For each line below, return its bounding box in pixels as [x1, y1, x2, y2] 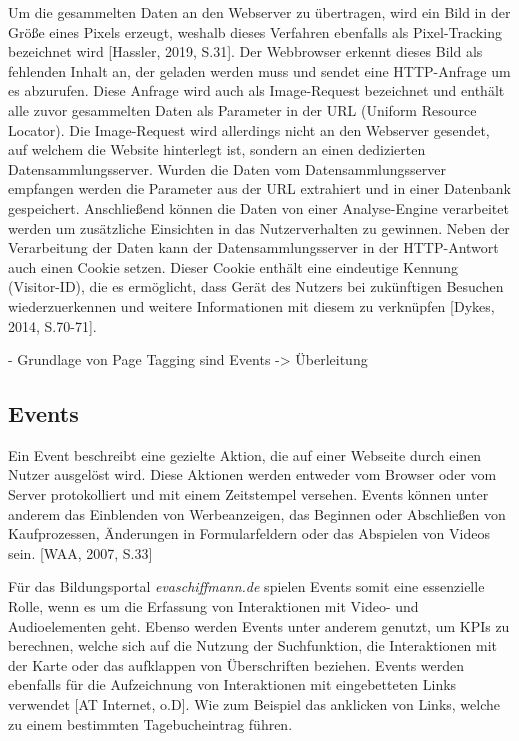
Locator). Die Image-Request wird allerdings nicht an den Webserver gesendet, [8, 119, 490, 140]
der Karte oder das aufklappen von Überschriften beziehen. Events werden [8, 654, 465, 675]
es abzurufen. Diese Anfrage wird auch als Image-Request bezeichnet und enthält [8, 80, 505, 101]
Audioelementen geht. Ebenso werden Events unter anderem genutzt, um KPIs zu [8, 615, 510, 636]
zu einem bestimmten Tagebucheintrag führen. [8, 713, 293, 734]
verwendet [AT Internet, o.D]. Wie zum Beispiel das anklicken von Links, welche [8, 694, 501, 715]
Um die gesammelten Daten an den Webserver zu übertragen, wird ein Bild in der [8, 2, 511, 22]
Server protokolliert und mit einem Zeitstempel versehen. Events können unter [8, 484, 489, 505]
